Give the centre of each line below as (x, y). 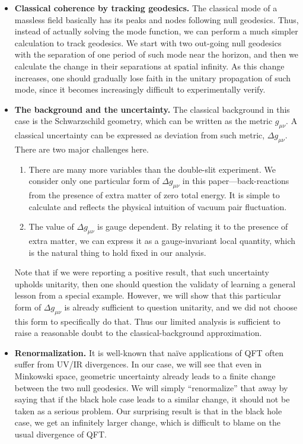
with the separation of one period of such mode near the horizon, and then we (157, 54)
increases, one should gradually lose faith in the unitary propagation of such (153, 77)
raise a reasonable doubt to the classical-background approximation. (138, 333)
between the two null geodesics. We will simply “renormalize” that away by (151, 387)
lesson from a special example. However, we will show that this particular (148, 295)
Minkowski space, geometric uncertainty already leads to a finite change (145, 376)
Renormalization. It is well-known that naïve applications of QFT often (149, 352)
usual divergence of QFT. (60, 434)
